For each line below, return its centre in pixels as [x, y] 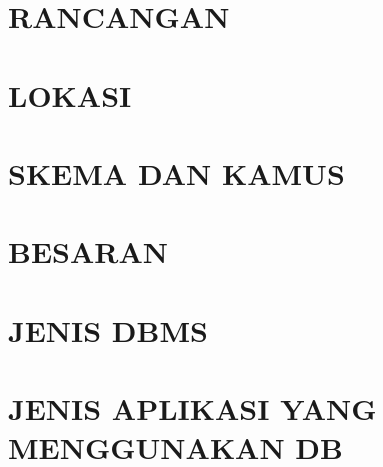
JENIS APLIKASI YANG [192, 408]
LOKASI [70, 94]
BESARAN [88, 251]
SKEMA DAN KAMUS [176, 172]
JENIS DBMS [108, 329]
